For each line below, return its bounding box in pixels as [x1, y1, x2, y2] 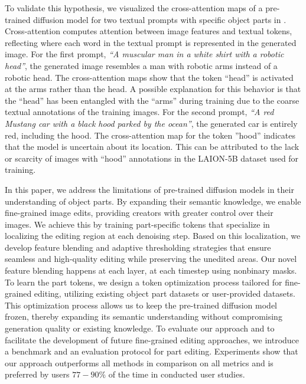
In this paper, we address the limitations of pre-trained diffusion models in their [5, 183, 294, 195]
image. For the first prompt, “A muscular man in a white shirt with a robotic [5, 48, 284, 60]
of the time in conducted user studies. [108, 368, 245, 380]
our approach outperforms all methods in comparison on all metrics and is [5, 356, 274, 369]
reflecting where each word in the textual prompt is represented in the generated [5, 36, 297, 48]
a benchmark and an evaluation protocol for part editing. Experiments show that [5, 345, 298, 357]
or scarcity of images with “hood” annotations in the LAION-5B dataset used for [5, 152, 299, 164]
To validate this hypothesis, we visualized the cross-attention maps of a [5, 2, 263, 14]
